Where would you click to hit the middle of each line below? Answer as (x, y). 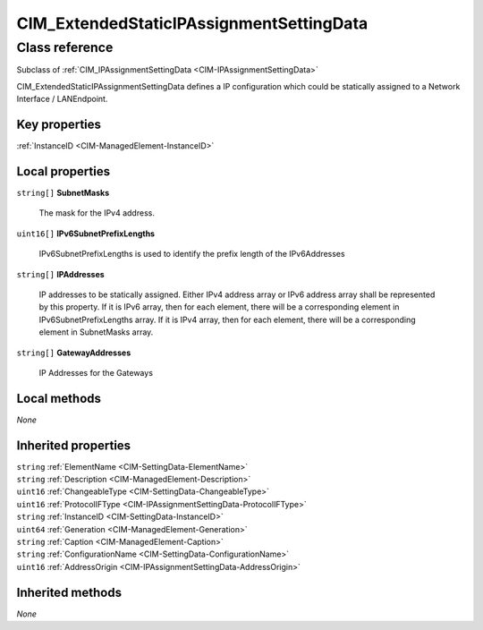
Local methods (59, 398)
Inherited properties (74, 445)
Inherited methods (69, 592)
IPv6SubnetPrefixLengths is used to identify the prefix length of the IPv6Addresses (192, 254)
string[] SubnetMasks (63, 192)
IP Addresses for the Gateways (96, 372)
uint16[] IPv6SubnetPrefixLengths (86, 234)
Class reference (65, 47)
